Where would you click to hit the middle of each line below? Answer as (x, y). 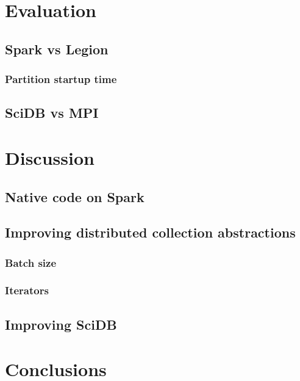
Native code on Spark (75, 196)
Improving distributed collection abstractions (150, 232)
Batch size (31, 262)
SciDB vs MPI (52, 113)
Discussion (50, 157)
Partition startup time (61, 79)
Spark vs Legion (57, 49)
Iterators (27, 290)
